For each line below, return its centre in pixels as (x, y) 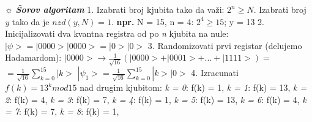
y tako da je (27, 21)
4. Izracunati (215, 73)
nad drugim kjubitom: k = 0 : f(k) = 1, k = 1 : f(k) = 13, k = (193, 87)
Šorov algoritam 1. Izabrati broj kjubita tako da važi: (120, 9)
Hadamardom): (33, 57)
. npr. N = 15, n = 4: (152, 21)
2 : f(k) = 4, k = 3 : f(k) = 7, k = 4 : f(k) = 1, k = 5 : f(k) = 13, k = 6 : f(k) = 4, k (156, 99)
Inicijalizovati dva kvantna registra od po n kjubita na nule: (117, 33)
